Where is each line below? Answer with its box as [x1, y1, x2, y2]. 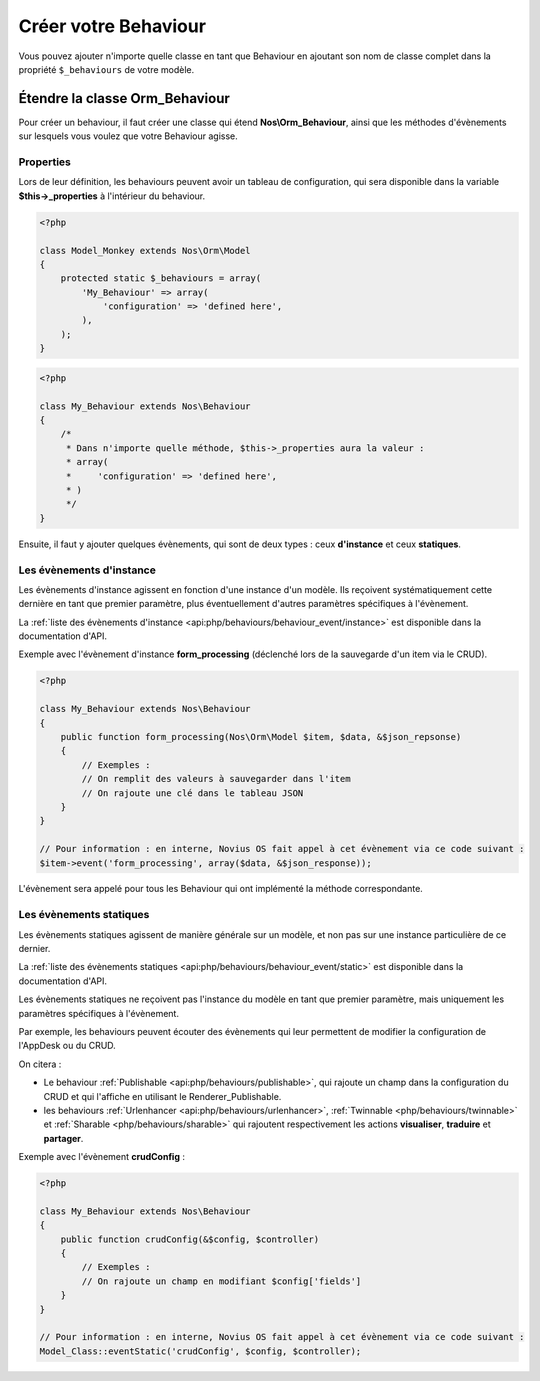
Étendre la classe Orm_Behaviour [18, 90, 230, 107]
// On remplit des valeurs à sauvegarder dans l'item [81, 773, 351, 785]
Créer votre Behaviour [18, 15, 207, 37]
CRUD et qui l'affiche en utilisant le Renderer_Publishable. [43, 1090, 282, 1102]
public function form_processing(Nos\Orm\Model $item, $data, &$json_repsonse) [60, 731, 462, 742]
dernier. [18, 943, 51, 955]
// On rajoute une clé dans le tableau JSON [81, 787, 304, 799]
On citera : [18, 1058, 62, 1070]
